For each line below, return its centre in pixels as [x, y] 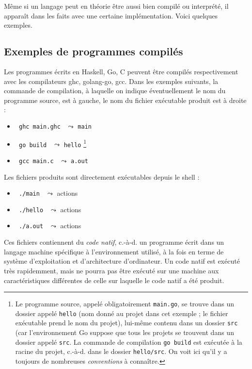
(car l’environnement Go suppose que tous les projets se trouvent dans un [125, 332]
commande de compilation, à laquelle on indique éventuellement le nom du [115, 91]
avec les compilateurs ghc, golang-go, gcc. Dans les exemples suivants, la [111, 81]
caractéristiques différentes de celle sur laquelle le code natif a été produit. [114, 280]
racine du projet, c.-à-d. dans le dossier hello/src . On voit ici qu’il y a [121, 351]
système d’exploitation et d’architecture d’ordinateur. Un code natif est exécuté [122, 261]
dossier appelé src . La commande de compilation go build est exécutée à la [129, 342]
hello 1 [75, 143]
